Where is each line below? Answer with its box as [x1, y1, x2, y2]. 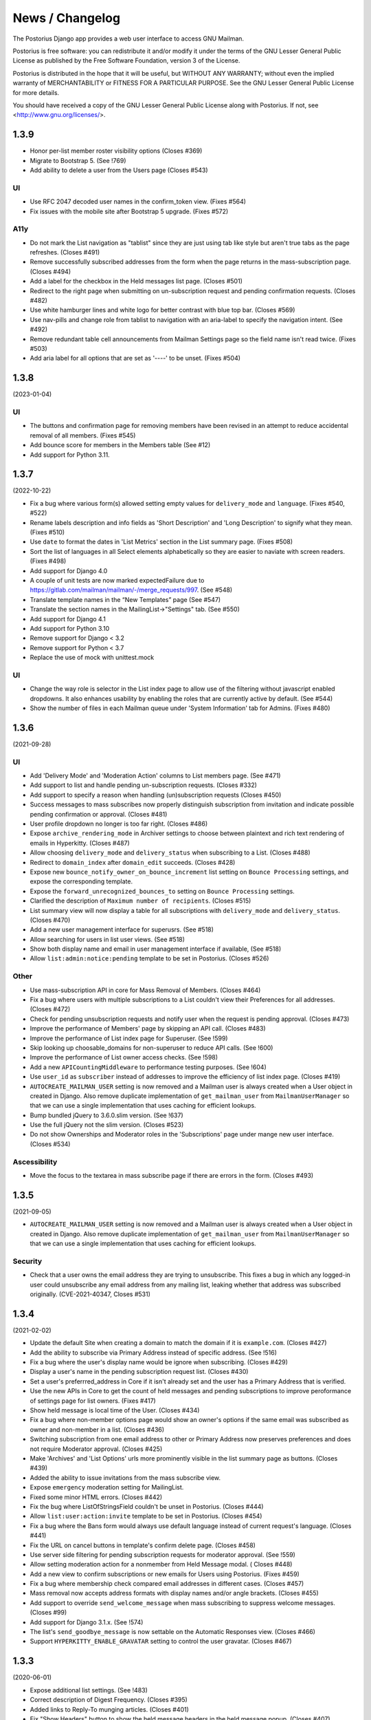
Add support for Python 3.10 [30, 624, 110, 632]
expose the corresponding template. [30, 877, 133, 885]
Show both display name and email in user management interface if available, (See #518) [30, 945, 282, 953]
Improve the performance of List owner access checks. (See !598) [30, 1053, 218, 1062]
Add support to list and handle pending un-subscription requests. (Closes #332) [30, 781, 258, 789]
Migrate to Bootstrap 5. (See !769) [30, 156, 126, 164]
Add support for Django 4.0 [30, 566, 108, 574]
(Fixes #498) [30, 557, 67, 566]
